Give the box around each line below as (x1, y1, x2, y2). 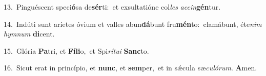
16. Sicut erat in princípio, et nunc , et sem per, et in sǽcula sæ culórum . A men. (4, 62, 257, 73)
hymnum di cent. (4, 28, 55, 39)
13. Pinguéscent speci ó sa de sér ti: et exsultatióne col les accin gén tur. (4, 2, 221, 12)
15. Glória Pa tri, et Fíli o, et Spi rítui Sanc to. (4, 45, 149, 56)
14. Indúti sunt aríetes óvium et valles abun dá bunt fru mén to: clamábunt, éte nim (4, 18, 262, 29)
